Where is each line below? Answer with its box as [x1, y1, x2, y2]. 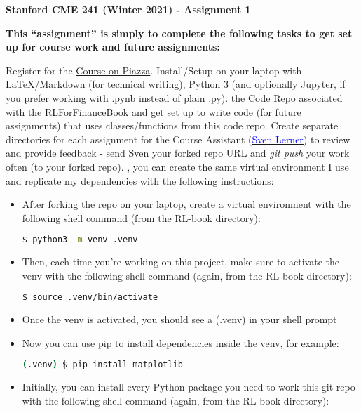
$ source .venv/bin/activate [22, 292, 158, 303]
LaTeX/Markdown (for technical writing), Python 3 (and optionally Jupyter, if [6, 77, 346, 91]
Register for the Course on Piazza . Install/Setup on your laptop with [6, 63, 302, 77]
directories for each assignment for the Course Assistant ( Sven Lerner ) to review [6, 131, 350, 146]
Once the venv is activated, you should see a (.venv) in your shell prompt [22, 312, 337, 327]
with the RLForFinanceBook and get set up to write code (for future [6, 104, 301, 119]
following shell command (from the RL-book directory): [22, 210, 261, 225]
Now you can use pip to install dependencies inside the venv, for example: [22, 335, 339, 350]
